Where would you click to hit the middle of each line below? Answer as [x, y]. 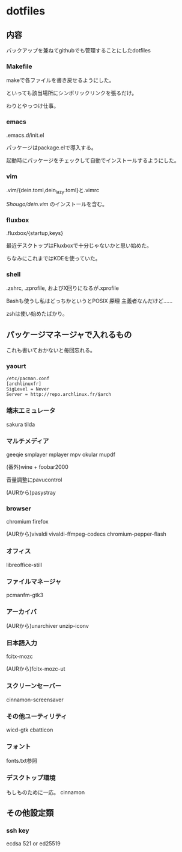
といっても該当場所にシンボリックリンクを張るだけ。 [71, 93]
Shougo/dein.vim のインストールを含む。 [57, 204]
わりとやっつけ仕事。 [32, 106]
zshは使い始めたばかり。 [37, 314]
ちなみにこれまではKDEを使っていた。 [53, 258]
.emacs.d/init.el [25, 135]
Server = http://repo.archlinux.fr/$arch [59, 395]
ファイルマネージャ [34, 581]
